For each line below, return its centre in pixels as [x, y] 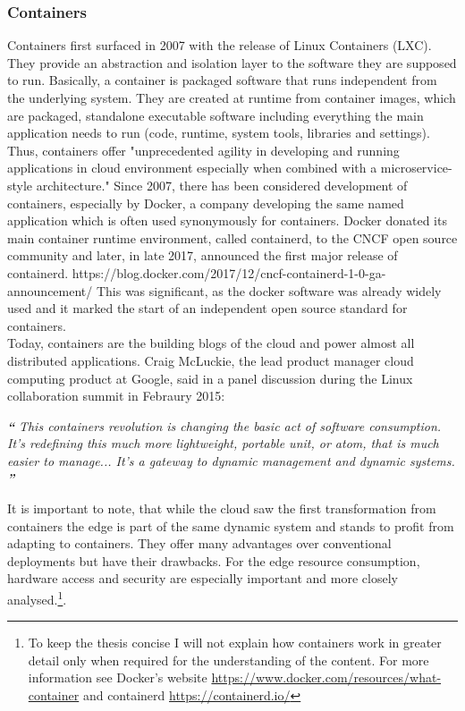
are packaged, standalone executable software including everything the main [216, 115]
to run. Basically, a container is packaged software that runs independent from [222, 80]
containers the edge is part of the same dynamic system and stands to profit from [231, 525]
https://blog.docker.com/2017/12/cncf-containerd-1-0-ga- [229, 272]
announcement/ [50, 290]
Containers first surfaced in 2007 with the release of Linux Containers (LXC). [220, 45]
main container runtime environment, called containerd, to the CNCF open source [232, 237]
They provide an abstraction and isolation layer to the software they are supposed [232, 62]
